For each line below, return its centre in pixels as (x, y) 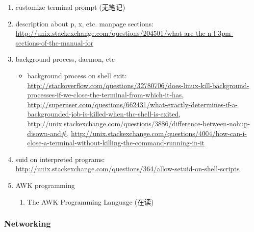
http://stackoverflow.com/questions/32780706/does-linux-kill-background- (138, 85)
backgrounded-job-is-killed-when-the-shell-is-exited (103, 114)
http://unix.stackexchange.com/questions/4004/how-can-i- (159, 133)
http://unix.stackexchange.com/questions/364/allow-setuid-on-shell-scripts (127, 169)
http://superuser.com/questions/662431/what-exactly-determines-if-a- (132, 104)
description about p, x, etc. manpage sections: (84, 23)
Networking (27, 223)
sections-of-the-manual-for (54, 42)
